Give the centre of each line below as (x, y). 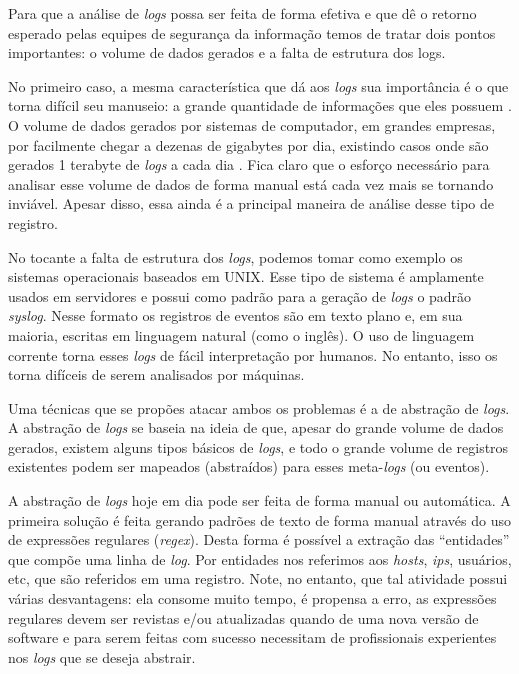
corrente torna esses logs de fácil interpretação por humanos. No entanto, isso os (253, 354)
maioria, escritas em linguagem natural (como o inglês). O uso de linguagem (241, 334)
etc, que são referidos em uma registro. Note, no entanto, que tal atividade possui (258, 578)
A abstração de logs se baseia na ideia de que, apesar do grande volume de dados (256, 427)
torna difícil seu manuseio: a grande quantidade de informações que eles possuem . (260, 105)
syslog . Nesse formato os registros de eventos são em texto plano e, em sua (235, 315)
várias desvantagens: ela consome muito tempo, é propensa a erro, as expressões (252, 598)
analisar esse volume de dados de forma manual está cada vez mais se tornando (251, 183)
